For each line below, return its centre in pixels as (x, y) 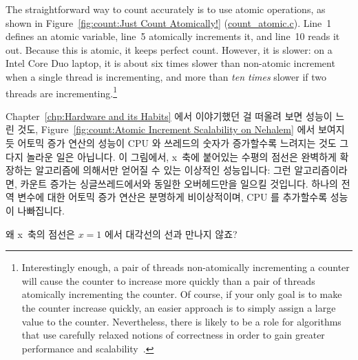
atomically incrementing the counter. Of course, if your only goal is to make (182, 294)
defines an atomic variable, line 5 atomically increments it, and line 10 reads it (173, 36)
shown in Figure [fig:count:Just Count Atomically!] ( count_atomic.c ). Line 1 (169, 22)
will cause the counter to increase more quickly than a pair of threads (168, 280)
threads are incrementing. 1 (61, 92)
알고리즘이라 (321, 170)
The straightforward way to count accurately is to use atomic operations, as (166, 9)
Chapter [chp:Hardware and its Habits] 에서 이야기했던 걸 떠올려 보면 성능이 (169, 116)
